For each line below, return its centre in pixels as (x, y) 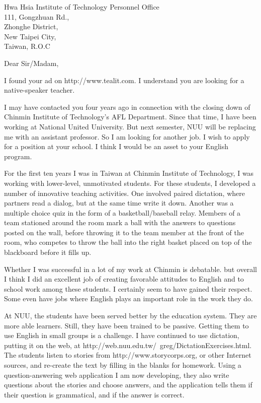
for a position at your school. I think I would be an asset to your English (116, 146)
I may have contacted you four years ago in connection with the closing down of (127, 107)
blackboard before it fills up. (48, 252)
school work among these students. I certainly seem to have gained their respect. (128, 288)
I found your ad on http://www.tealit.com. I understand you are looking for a (124, 80)
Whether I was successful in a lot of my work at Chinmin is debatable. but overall (130, 269)
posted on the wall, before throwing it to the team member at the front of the (124, 232)
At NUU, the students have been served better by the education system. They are (130, 316)
